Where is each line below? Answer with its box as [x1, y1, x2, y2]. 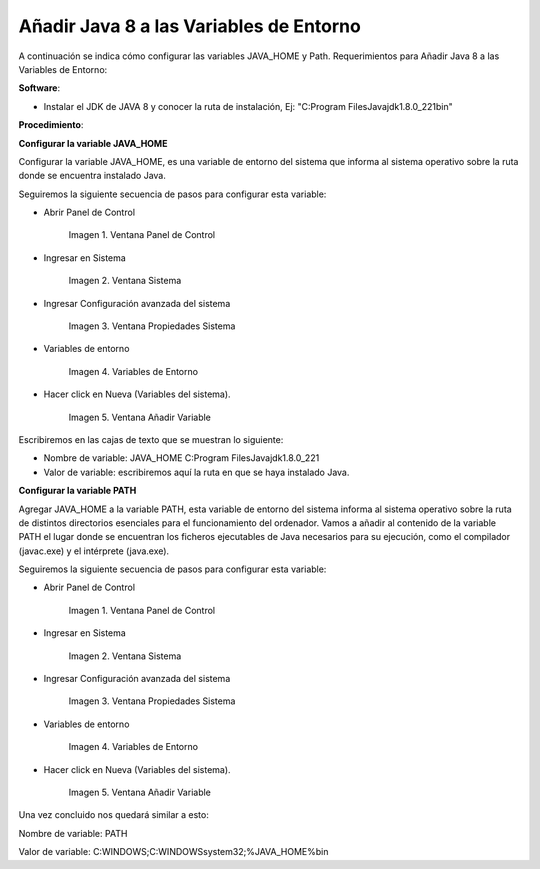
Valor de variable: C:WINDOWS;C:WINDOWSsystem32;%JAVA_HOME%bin [18, 846, 329, 858]
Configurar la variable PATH [18, 485, 137, 497]
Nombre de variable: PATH [18, 827, 128, 839]
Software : [18, 82, 60, 94]
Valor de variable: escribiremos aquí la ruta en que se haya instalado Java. [43, 466, 350, 478]
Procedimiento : [18, 119, 84, 131]
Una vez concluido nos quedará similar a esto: [18, 809, 209, 821]
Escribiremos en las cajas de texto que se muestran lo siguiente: [18, 433, 284, 445]
